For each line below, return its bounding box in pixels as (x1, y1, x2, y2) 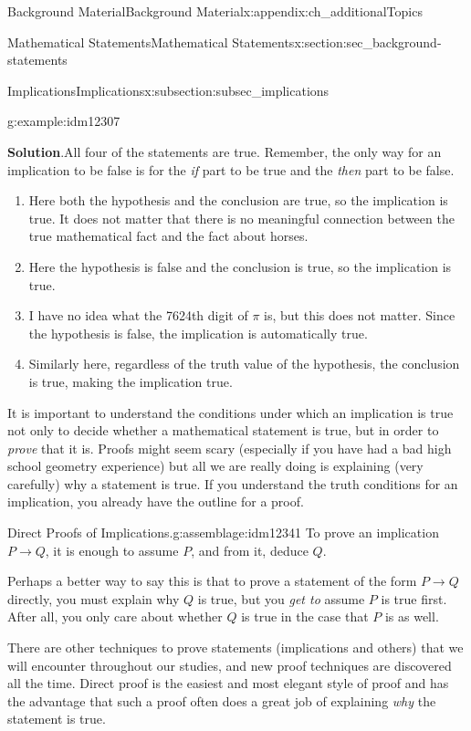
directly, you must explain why (7, 589, 180, 608)
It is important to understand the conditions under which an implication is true (7, 402, 454, 422)
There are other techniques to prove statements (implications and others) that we (7, 638, 464, 657)
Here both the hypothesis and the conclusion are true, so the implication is (28, 191, 448, 210)
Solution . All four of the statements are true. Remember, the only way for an (7, 141, 442, 161)
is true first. (381, 589, 447, 608)
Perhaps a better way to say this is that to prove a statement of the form (7, 571, 417, 590)
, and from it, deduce (191, 540, 309, 559)
